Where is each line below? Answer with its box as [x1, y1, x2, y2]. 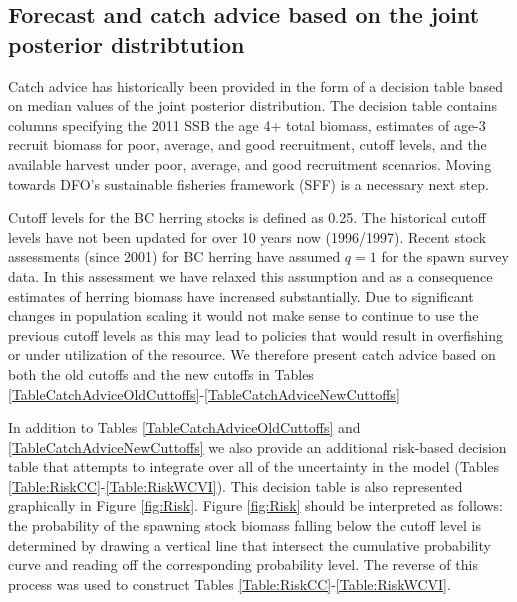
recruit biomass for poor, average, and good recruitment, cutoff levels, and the [8, 134, 487, 155]
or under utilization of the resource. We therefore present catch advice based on [8, 344, 496, 365]
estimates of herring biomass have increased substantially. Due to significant [8, 285, 474, 306]
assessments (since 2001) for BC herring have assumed [8, 246, 341, 267]
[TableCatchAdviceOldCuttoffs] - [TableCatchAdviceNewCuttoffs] [8, 383, 400, 404]
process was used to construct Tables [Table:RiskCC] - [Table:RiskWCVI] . [8, 573, 451, 594]
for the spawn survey [381, 246, 509, 267]
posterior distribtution [8, 28, 245, 59]
